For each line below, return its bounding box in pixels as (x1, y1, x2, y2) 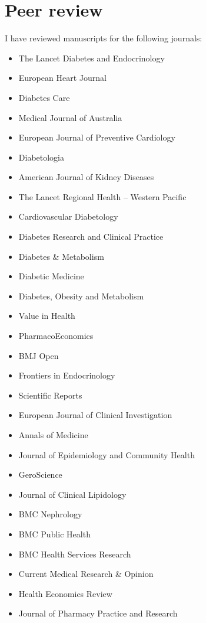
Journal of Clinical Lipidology (18, 488, 127, 500)
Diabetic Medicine (18, 270, 84, 282)
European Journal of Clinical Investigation (18, 409, 172, 421)
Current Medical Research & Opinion (18, 567, 154, 580)
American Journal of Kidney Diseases (18, 171, 154, 183)
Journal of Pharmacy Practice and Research (18, 607, 178, 619)
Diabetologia (18, 151, 65, 163)
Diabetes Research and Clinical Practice (18, 230, 164, 243)
